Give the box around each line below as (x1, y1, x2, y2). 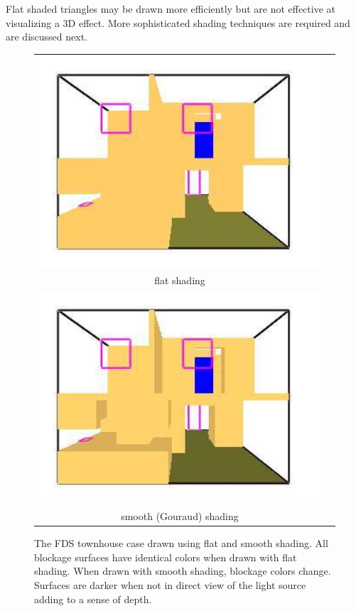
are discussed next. (6, 29, 87, 44)
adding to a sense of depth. (34, 591, 152, 606)
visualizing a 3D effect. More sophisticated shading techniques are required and (6, 15, 350, 30)
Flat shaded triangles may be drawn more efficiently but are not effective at (6, 1, 336, 16)
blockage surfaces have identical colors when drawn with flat (34, 549, 297, 564)
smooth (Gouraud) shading (121, 509, 239, 524)
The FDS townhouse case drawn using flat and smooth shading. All (34, 536, 328, 551)
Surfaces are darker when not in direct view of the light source (34, 577, 306, 592)
